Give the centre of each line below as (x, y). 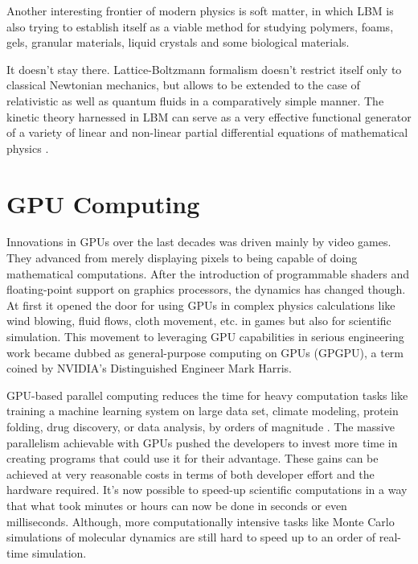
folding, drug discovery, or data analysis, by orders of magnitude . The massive (201, 426)
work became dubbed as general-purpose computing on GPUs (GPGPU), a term (205, 352)
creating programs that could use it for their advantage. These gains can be (193, 458)
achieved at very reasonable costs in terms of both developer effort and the (191, 473)
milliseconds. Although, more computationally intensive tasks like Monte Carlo (201, 521)
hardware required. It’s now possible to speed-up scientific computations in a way (207, 490)
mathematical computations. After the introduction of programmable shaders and (208, 273)
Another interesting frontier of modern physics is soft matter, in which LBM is (200, 10)
